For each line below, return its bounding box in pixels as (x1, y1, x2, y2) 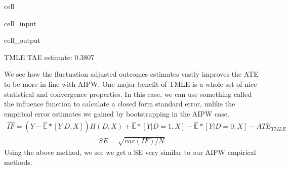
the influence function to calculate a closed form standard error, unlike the (4, 98, 235, 109)
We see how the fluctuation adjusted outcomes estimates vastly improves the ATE (4, 69, 259, 79)
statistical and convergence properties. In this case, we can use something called (4, 88, 252, 99)
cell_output (4, 35, 40, 45)
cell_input (4, 18, 36, 28)
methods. (4, 156, 32, 167)
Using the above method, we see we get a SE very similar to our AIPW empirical (4, 146, 256, 157)
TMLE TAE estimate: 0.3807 (4, 51, 95, 62)
